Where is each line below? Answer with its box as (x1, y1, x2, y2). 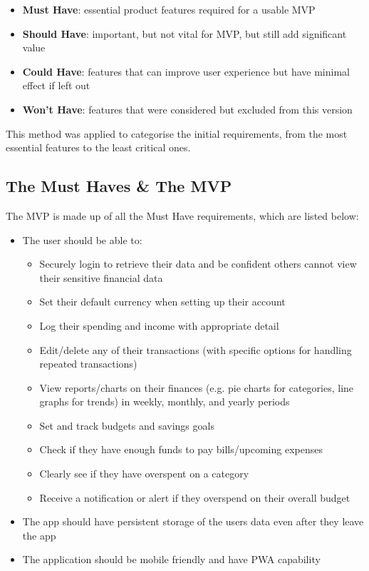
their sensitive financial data (39, 270, 163, 285)
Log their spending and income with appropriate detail (39, 318, 279, 333)
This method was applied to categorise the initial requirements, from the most (6, 126, 348, 141)
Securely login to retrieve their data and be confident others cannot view (39, 256, 357, 271)
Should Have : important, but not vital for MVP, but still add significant (22, 26, 347, 41)
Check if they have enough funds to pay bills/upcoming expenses (39, 442, 323, 457)
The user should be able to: (22, 232, 142, 247)
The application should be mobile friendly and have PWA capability (22, 552, 321, 567)
